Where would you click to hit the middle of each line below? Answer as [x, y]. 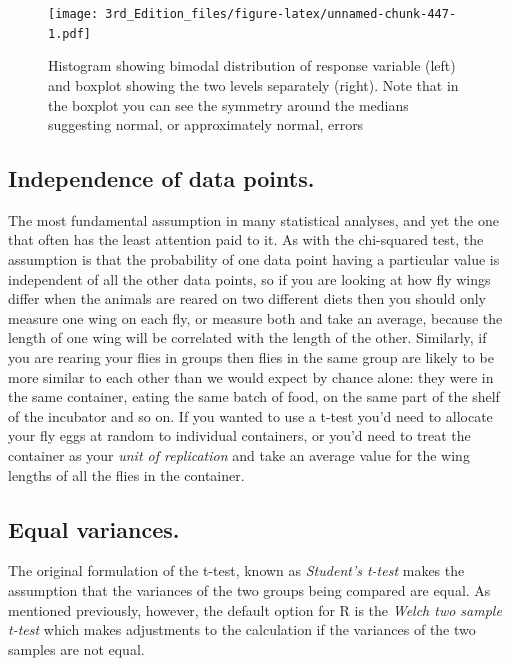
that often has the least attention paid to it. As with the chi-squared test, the [246, 239]
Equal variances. [94, 528]
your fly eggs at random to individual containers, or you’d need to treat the [239, 435]
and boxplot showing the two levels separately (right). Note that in [253, 84]
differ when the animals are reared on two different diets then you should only [247, 298]
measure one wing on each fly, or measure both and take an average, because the [255, 317]
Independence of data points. [161, 178]
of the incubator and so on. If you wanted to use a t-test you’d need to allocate [250, 415]
